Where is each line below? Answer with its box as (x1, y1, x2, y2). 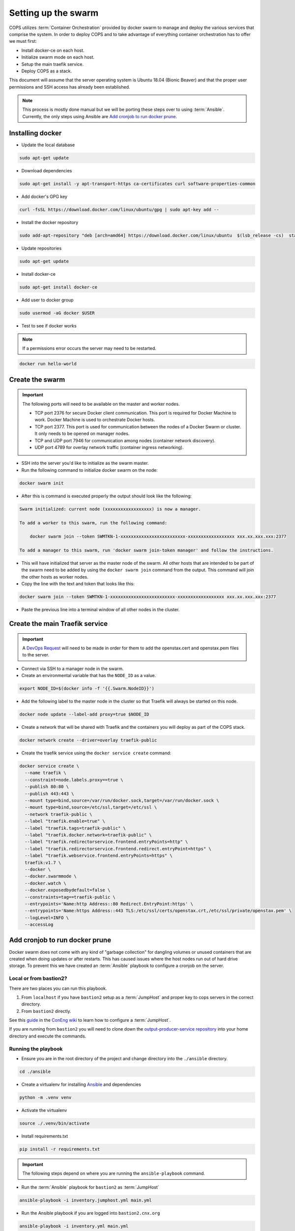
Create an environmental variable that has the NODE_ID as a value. (21, 673, 156, 679)
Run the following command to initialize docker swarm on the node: (21, 467, 158, 473)
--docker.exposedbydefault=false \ (25, 887, 111, 893)
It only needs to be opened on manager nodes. (34, 431, 130, 437)
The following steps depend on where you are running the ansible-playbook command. (22, 1170, 205, 1176)
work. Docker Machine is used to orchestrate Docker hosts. (34, 417, 155, 423)
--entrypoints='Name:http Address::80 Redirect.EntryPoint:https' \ (25, 901, 194, 907)
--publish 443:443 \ (25, 791, 74, 796)
